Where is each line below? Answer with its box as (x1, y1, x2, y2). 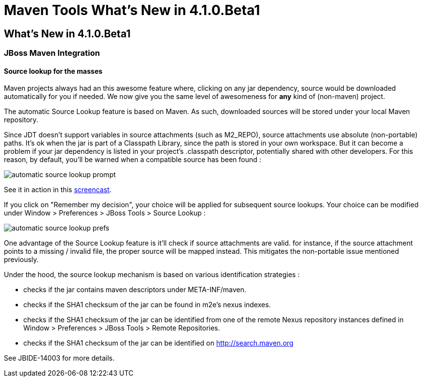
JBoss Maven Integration (4, 48, 100, 58)
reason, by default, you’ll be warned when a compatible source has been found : (4, 155, 261, 164)
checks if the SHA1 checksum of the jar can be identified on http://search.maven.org (23, 339, 294, 348)
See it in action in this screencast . (4, 185, 112, 194)
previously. (4, 255, 39, 264)
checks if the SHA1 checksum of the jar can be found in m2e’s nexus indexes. (23, 300, 271, 309)
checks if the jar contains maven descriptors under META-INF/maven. (23, 285, 246, 294)
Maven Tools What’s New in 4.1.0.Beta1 (4, 2, 260, 18)
